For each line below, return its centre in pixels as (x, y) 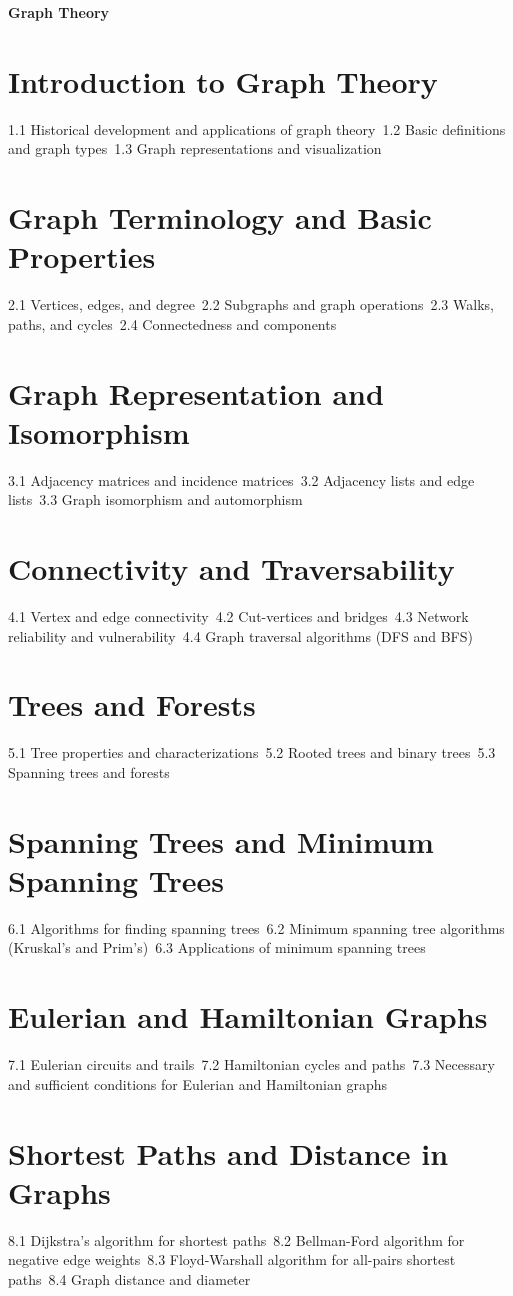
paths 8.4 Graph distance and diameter (129, 1278)
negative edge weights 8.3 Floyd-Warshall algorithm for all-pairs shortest (232, 1259)
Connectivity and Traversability (231, 568)
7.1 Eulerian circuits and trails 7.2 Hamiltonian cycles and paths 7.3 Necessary (251, 1064)
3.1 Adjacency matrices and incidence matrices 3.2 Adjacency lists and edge (241, 479)
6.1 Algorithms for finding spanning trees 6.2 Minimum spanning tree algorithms (256, 927)
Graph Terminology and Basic (220, 217)
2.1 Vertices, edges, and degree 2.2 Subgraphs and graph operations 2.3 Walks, (251, 304)
